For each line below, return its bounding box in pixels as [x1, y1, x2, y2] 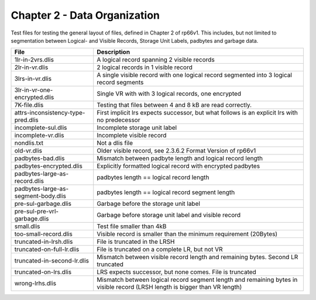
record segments [97, 78, 144, 87]
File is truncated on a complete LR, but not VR [97, 246, 223, 254]
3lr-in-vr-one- [14, 86, 53, 94]
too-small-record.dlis [14, 230, 73, 238]
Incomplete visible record [97, 132, 167, 140]
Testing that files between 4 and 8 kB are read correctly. [97, 101, 252, 109]
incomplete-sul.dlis [14, 123, 67, 132]
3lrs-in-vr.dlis [14, 75, 52, 83]
